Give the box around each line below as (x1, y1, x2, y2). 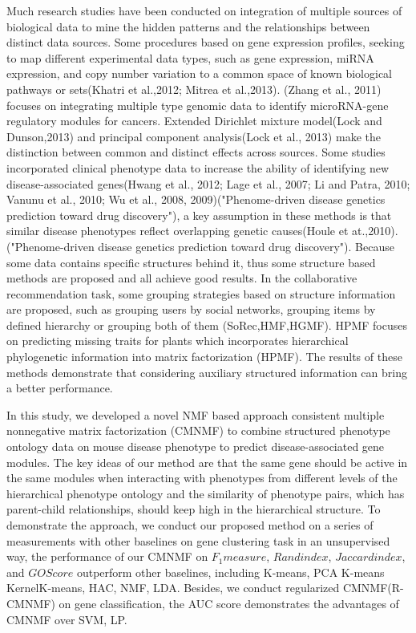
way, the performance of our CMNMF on (6, 548, 208, 565)
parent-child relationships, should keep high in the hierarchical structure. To (6, 501, 381, 517)
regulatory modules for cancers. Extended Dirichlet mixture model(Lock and (6, 112, 382, 129)
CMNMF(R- (342, 579, 404, 596)
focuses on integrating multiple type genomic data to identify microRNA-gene (6, 96, 389, 113)
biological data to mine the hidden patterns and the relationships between (6, 18, 370, 34)
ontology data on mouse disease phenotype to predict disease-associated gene (6, 438, 385, 455)
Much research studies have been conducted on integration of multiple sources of (6, 2, 402, 18)
